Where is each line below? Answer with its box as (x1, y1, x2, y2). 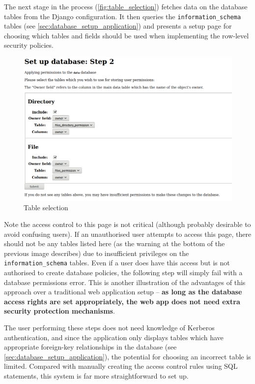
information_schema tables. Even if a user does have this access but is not (4, 257, 230, 268)
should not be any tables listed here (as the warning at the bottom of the (4, 238, 225, 249)
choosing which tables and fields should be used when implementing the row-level (4, 30, 249, 40)
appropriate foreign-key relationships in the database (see (4, 342, 177, 352)
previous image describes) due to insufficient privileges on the (4, 248, 189, 258)
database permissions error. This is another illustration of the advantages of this (4, 277, 246, 287)
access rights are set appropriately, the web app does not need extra (4, 296, 240, 306)
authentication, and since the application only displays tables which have (4, 332, 224, 342)
